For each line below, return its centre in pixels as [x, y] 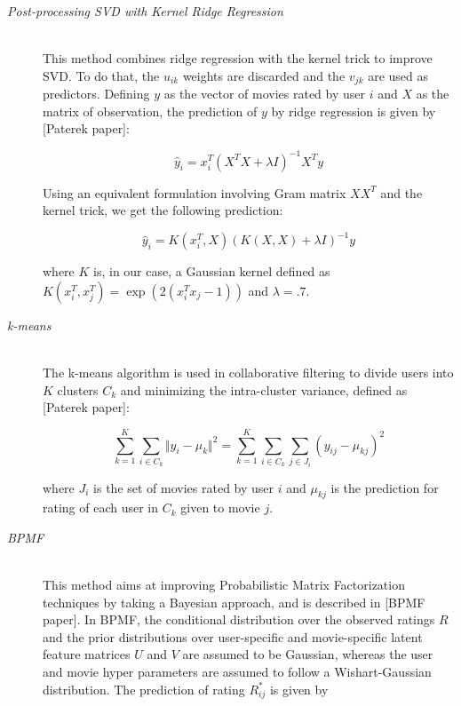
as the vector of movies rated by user [264, 94]
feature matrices [87, 654]
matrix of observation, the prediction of [150, 111]
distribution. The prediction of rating [144, 689]
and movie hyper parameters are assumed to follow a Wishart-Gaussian [237, 672]
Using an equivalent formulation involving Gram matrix [195, 192]
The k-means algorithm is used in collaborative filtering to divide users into [248, 372]
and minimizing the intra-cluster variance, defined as [264, 389]
